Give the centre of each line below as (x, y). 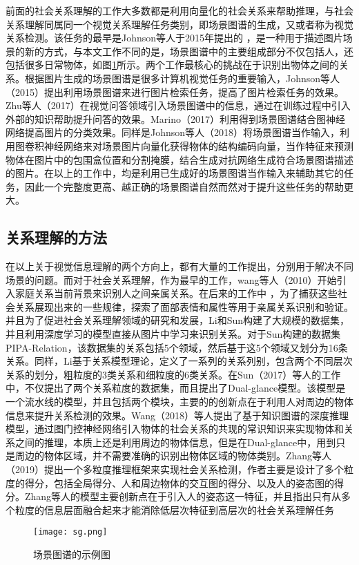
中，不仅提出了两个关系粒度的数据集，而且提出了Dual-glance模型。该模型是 (176, 388)
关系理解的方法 (56, 237)
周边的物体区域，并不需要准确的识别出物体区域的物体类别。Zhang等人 (173, 456)
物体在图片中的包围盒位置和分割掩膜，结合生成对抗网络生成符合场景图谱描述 (179, 159)
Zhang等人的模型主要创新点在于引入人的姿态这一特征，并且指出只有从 (183, 496)
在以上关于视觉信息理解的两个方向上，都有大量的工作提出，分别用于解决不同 (179, 266)
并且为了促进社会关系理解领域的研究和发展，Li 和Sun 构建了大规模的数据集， (178, 320)
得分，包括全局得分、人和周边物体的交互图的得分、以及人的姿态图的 (179, 482)
